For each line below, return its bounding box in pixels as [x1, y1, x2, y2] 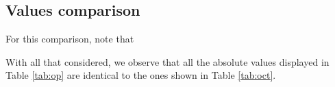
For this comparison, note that [5, 32, 134, 46]
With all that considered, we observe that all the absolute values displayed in [5, 54, 330, 69]
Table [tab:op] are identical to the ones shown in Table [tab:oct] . [5, 68, 276, 82]
